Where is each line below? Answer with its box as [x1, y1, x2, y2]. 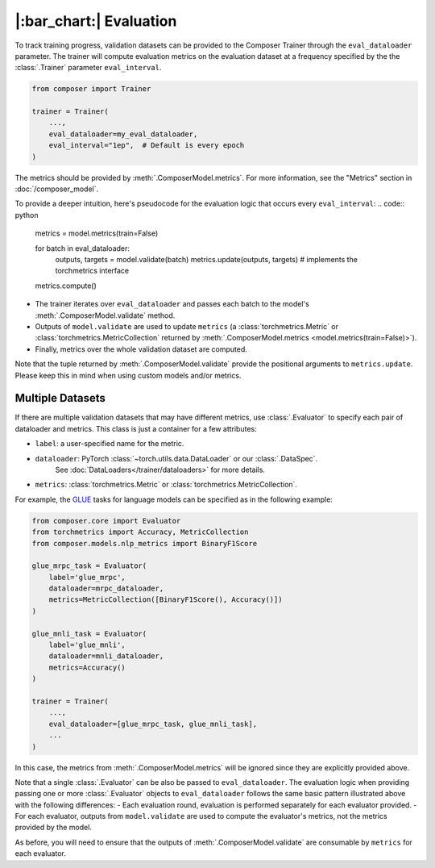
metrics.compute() [35, 281, 97, 290]
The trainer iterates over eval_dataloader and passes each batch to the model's [35, 299, 309, 309]
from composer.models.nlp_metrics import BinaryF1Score [31, 539, 258, 548]
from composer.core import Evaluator [31, 516, 181, 525]
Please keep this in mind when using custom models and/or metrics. [14, 370, 242, 380]
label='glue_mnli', [48, 641, 126, 649]
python [14, 210, 39, 219]
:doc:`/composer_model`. [14, 184, 99, 194]
